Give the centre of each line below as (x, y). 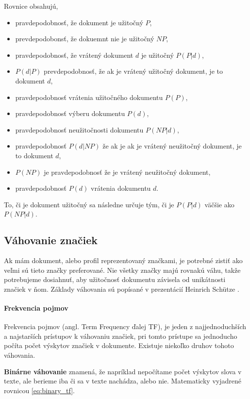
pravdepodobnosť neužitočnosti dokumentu (79, 129)
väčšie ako (219, 204)
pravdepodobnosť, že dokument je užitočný (79, 22)
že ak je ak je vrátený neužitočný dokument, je (172, 146)
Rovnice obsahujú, (31, 6)
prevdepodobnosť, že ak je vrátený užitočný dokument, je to (133, 71)
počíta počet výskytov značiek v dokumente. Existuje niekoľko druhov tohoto (119, 345)
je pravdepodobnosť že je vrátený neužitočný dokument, (127, 172)
